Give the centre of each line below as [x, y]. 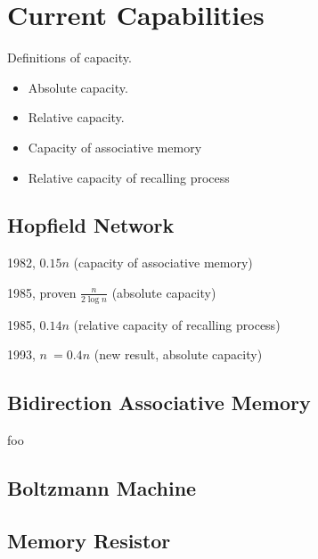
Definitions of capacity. [69, 58]
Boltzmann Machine [102, 488]
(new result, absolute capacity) [178, 354]
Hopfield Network [91, 225]
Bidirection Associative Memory [159, 403]
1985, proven [42, 292]
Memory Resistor [89, 540]
